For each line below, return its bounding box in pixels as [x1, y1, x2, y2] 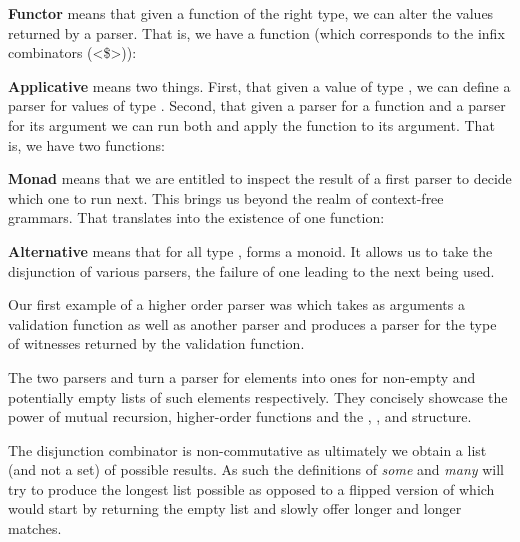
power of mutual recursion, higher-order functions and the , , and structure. [8, 406, 472, 427]
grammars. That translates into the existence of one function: [8, 207, 385, 228]
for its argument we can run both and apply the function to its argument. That [8, 114, 495, 135]
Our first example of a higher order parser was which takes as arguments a [8, 294, 465, 315]
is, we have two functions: [8, 134, 165, 155]
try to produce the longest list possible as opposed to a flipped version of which [8, 478, 495, 499]
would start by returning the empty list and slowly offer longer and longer [8, 498, 462, 519]
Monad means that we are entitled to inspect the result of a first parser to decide [8, 168, 512, 189]
